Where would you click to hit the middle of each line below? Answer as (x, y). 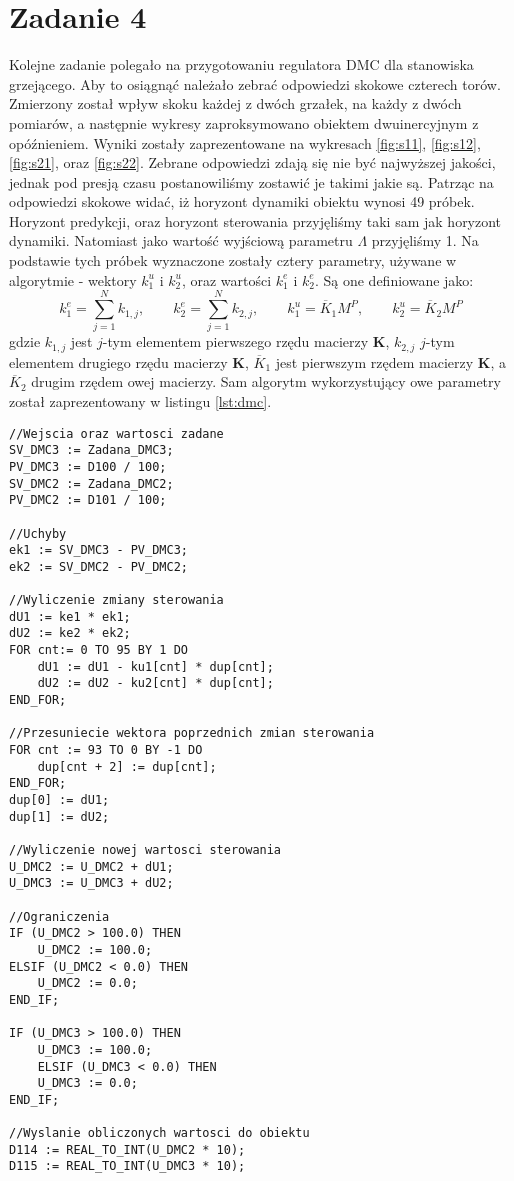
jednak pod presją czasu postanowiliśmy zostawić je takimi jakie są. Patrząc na (251, 181)
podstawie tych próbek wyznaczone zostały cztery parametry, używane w (233, 260)
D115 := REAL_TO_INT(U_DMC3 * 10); (127, 1166)
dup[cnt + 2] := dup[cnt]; (127, 766)
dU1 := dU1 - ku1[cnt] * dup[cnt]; (155, 666)
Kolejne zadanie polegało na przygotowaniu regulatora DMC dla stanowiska (241, 64)
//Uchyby (38, 533)
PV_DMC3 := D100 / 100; (88, 466)
